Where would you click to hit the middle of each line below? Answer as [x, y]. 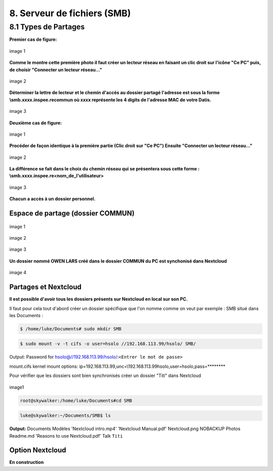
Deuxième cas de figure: [36, 123]
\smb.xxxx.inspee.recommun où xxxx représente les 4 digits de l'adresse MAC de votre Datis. [110, 100]
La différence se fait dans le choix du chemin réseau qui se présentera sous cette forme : [104, 169]
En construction [27, 462]
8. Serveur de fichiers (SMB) [70, 13]
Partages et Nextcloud [45, 287]
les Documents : [26, 315]
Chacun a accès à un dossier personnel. [52, 199]
